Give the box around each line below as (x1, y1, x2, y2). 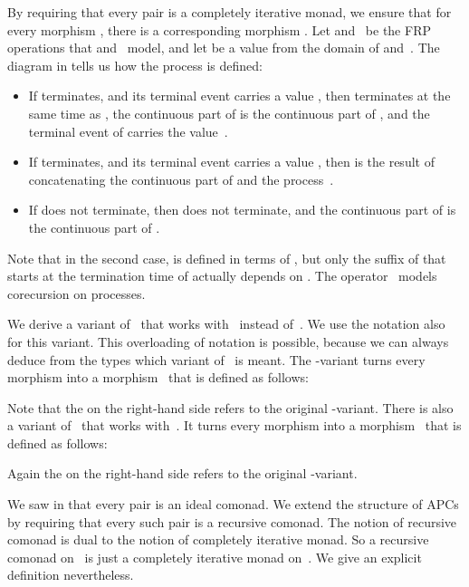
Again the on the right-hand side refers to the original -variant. (7, 464, 358, 483)
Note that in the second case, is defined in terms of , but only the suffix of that (7, 248, 446, 267)
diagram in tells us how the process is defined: (7, 55, 263, 74)
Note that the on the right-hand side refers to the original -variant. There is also (7, 398, 454, 417)
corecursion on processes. (7, 284, 146, 303)
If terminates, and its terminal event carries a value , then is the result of (28, 152, 435, 171)
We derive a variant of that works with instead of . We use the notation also (7, 314, 445, 333)
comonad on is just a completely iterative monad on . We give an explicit (7, 547, 422, 566)
